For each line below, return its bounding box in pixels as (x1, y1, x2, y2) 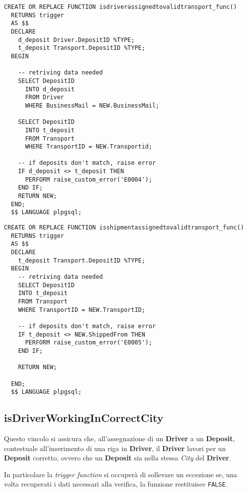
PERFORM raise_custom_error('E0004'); (25, 176, 152, 183)
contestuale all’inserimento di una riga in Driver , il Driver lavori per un (4, 443, 226, 453)
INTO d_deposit (25, 85, 75, 93)
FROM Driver (25, 94, 64, 101)
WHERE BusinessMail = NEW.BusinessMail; (25, 102, 159, 109)
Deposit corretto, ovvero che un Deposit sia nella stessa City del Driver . (4, 453, 231, 463)
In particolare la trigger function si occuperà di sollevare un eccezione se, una (4, 469, 237, 479)
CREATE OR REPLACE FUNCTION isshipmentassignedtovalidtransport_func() (4, 224, 244, 231)
